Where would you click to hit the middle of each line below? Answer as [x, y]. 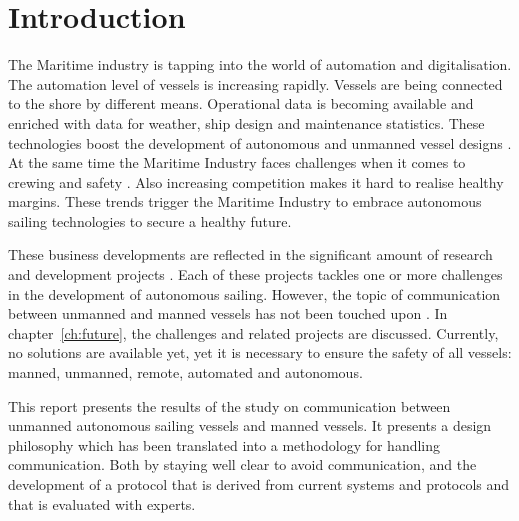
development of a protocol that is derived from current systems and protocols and [259, 484]
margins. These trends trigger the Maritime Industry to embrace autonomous [245, 201]
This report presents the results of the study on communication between [229, 405]
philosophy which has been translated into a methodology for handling [224, 444]
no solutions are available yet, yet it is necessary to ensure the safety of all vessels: [260, 352]
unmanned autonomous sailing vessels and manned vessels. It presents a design [250, 425]
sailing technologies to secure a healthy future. [150, 220]
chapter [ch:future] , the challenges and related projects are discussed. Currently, [253, 332]
